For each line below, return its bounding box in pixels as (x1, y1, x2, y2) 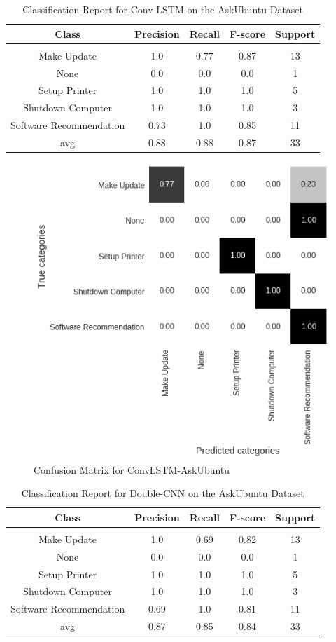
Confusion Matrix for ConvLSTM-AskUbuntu (34, 462, 230, 477)
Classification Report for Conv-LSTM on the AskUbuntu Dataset (22, 2, 304, 16)
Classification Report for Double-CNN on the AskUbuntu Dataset (21, 486, 304, 500)
